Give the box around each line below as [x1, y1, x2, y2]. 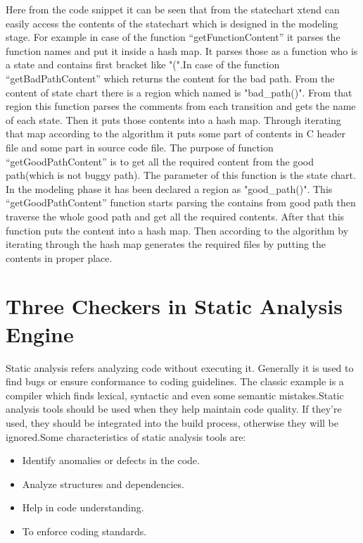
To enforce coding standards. [22, 523, 147, 538]
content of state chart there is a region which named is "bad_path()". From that [6, 85, 352, 99]
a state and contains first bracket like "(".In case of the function [6, 57, 280, 72]
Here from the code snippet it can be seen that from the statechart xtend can [6, 2, 340, 16]
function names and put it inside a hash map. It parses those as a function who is [6, 43, 358, 58]
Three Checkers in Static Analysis [6, 292, 343, 320]
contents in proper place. [6, 250, 113, 265]
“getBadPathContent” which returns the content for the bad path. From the [6, 70, 335, 85]
